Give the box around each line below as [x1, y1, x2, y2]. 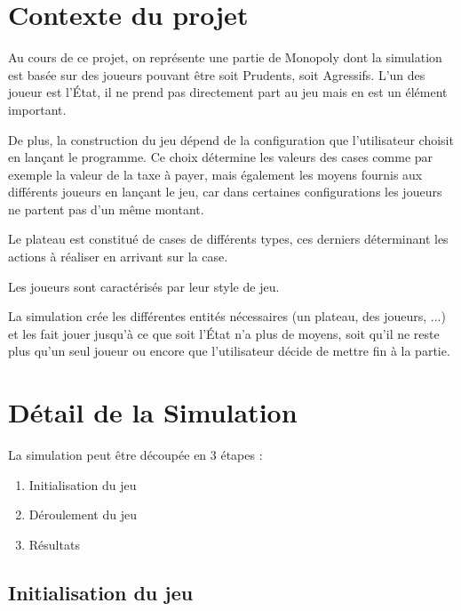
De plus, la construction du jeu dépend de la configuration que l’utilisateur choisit [8, 130, 454, 149]
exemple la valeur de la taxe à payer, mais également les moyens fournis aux [8, 165, 423, 183]
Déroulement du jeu [28, 505, 137, 524]
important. [8, 100, 67, 118]
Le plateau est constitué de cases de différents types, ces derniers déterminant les [8, 229, 449, 248]
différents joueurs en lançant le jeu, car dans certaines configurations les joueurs [8, 182, 442, 201]
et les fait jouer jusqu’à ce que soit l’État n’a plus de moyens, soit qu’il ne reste [8, 324, 440, 342]
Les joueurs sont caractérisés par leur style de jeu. [8, 277, 280, 295]
